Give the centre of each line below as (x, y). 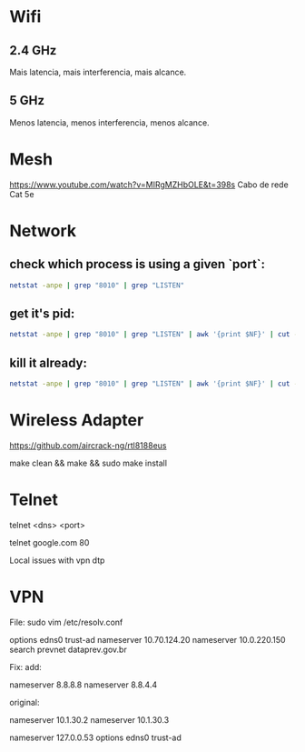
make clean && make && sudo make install (89, 463)
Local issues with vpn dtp (57, 560)
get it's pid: (42, 314)
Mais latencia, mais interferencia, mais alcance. (98, 72)
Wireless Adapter (77, 421)
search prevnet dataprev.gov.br (68, 649)
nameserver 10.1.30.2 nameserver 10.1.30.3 (89, 719)
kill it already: (49, 362)
